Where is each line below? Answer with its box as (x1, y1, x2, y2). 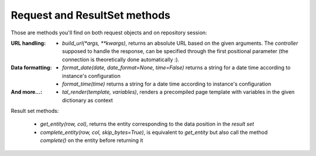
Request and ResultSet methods (11, 9, 171, 22)
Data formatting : (11, 64, 52, 71)
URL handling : (11, 40, 46, 47)
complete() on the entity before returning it (40, 137, 143, 144)
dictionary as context (62, 97, 114, 104)
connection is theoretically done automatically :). (62, 56, 180, 63)
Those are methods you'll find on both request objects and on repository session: (11, 29, 207, 36)
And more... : (11, 88, 43, 95)
